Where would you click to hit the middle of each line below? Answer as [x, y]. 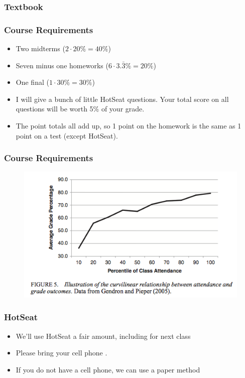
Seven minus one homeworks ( [62, 65]
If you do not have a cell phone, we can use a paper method [108, 369]
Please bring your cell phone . [62, 353]
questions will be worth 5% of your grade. [80, 109]
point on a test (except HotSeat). [67, 135]
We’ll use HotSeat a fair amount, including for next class [103, 336]
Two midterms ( [40, 48]
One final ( [32, 82]
